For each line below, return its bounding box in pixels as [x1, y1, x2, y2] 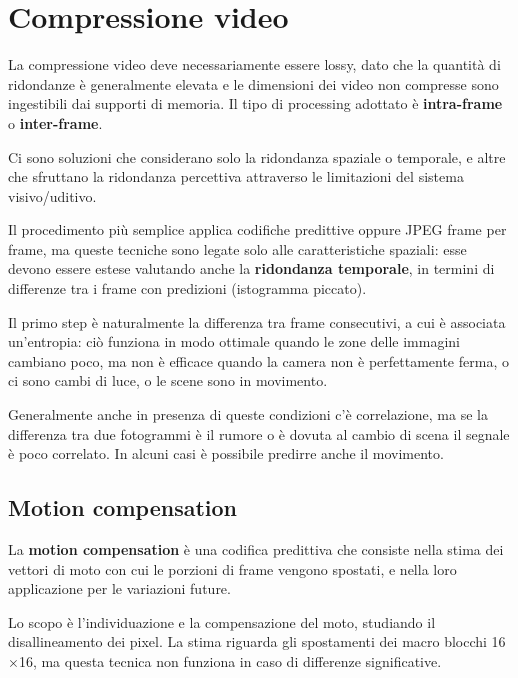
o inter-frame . [8, 112, 103, 133]
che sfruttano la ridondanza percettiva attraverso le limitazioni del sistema [8, 166, 464, 187]
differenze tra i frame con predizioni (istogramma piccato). [8, 278, 367, 299]
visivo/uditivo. [8, 185, 97, 206]
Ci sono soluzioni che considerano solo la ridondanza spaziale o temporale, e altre [8, 146, 506, 167]
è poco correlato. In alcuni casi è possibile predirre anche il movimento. [8, 443, 444, 464]
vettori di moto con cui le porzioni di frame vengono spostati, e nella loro [8, 558, 457, 579]
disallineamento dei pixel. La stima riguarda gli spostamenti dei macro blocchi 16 [8, 631, 506, 652]
